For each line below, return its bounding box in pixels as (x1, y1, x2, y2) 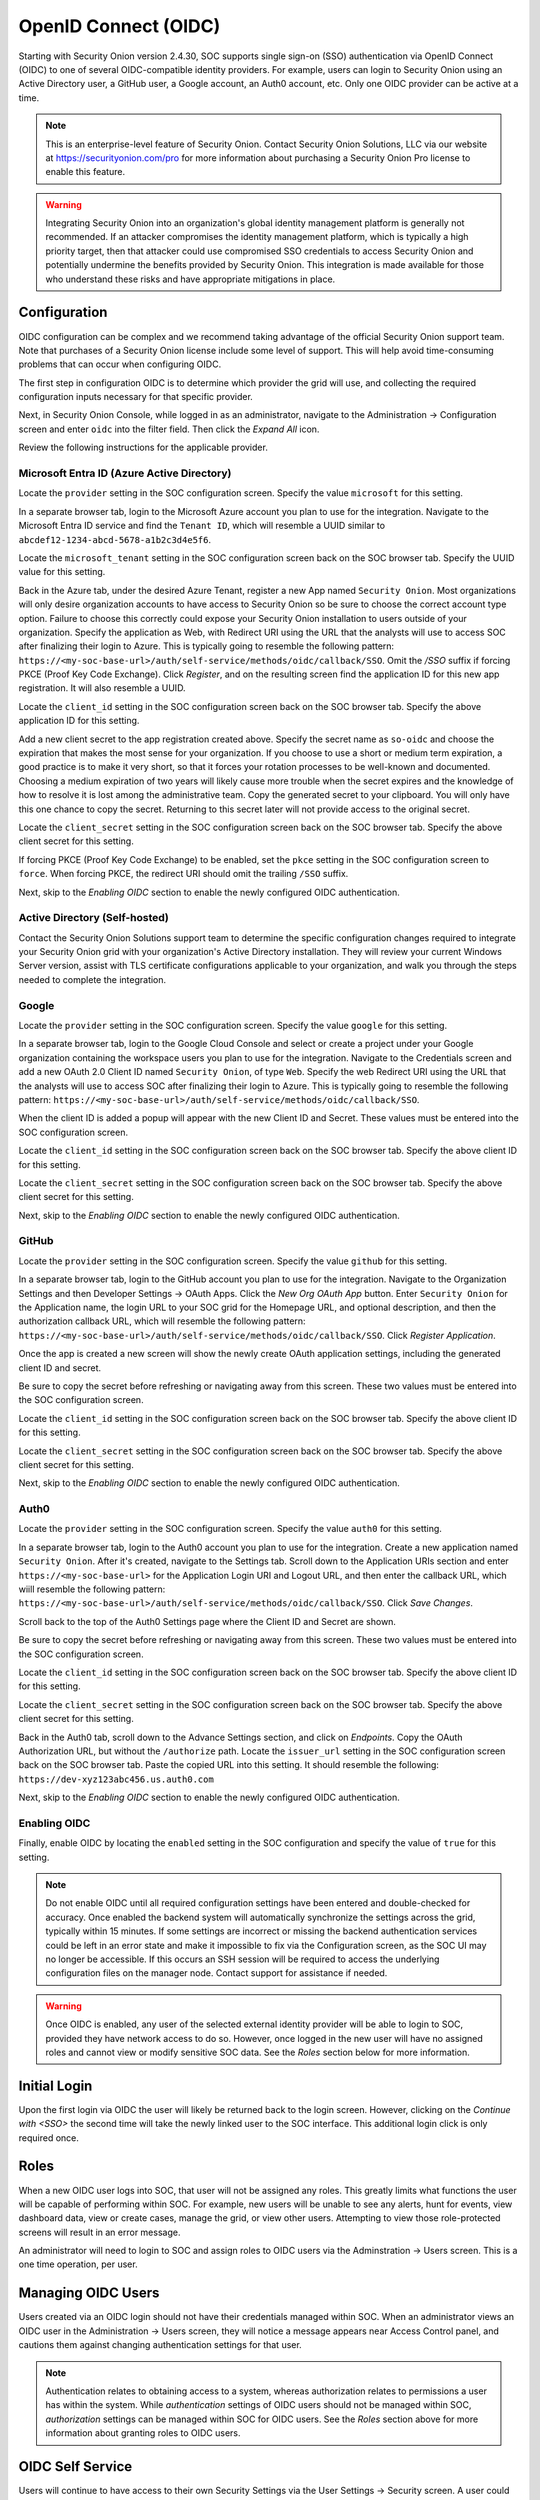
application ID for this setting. (18, 715, 140, 727)
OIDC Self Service (18, 2458, 133, 2475)
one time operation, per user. (18, 2258, 139, 2270)
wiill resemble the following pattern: (18, 1583, 166, 1595)
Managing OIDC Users (18, 2285, 160, 2302)
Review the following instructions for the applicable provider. (18, 441, 269, 454)
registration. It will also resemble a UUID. (18, 682, 186, 694)
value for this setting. (18, 566, 106, 578)
